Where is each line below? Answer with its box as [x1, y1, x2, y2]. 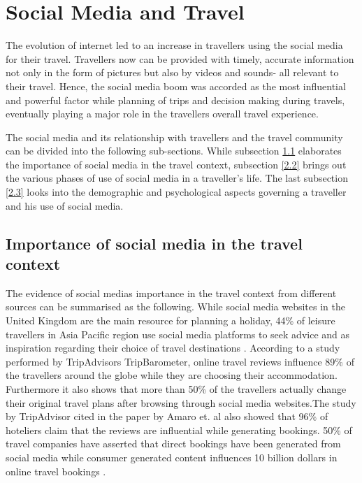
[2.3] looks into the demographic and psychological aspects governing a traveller [6, 185, 347, 199]
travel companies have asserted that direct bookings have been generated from [6, 436, 341, 451]
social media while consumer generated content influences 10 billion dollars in [6, 449, 338, 464]
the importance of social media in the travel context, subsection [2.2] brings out [6, 157, 347, 171]
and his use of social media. [6, 198, 124, 212]
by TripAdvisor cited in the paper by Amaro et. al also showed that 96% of [6, 409, 328, 424]
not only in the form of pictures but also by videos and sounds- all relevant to [6, 65, 339, 80]
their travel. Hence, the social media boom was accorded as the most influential [6, 78, 346, 93]
